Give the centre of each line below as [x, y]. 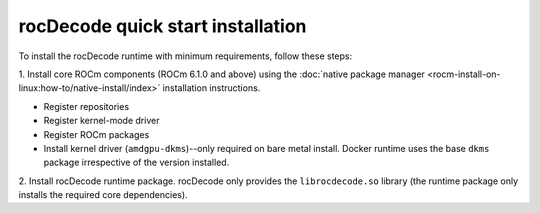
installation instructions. [211, 88]
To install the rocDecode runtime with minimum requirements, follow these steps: [185, 56]
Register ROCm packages [96, 134]
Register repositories [86, 106]
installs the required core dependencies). [103, 195]
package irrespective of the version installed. [136, 162]
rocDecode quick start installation [162, 26]
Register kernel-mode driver [101, 121]
